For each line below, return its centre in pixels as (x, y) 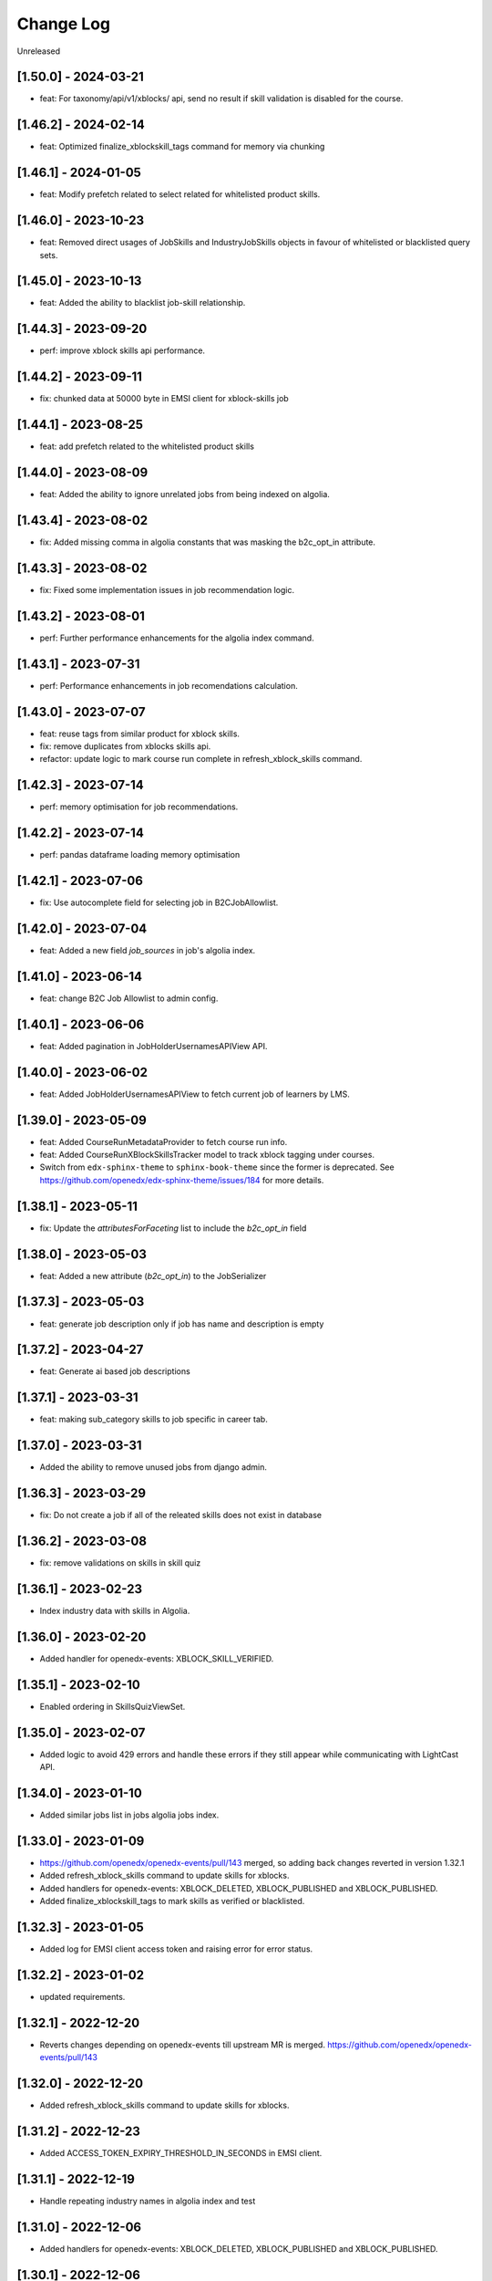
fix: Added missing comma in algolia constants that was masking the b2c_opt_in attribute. (208, 542)
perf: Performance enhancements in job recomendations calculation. (169, 685)
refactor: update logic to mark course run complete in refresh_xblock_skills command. (201, 759)
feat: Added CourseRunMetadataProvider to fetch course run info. (164, 1141)
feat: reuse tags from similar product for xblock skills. (140, 734)
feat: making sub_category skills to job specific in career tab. (154, 1420)
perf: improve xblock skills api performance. (122, 350)
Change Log (64, 24)
